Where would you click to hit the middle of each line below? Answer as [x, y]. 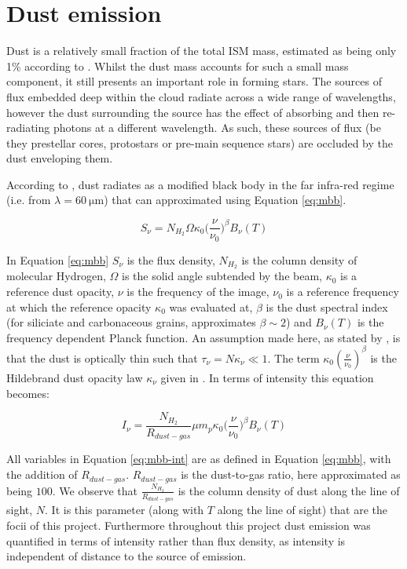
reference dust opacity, [60, 292]
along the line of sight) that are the [302, 510]
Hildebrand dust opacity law [75, 377]
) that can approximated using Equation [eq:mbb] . [225, 200]
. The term [293, 357]
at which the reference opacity [79, 306]
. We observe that [95, 490]
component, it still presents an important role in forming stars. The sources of [194, 81]
